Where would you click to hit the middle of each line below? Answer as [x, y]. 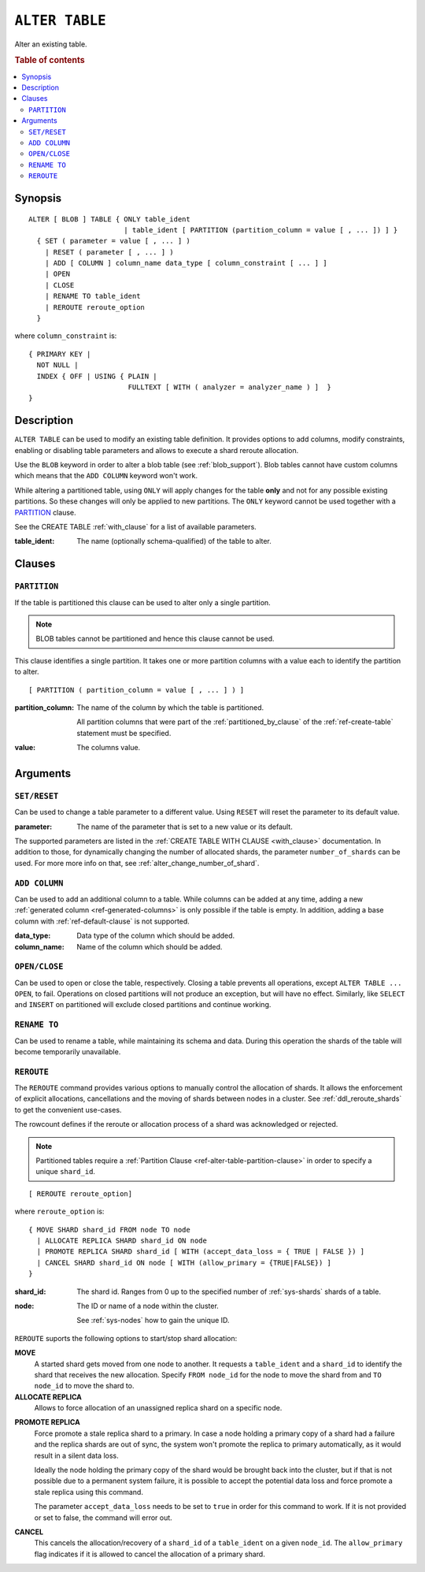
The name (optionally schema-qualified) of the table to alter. [174, 541]
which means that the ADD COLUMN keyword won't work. [106, 476]
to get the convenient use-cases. [68, 1109]
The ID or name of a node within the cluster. [148, 1306]
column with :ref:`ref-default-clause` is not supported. [102, 921]
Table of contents [50, 61]
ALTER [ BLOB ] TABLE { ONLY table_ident [109, 219]
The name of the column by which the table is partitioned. [170, 707]
